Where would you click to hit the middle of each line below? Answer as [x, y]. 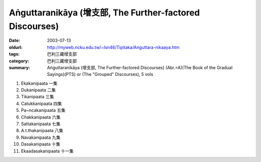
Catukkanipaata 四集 [42, 103]
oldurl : [16, 47]
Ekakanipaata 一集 [39, 83]
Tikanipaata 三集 [37, 97]
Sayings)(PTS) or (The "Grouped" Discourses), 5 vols [100, 74]
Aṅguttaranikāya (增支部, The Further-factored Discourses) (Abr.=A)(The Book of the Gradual [140, 67]
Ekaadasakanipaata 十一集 [47, 151]
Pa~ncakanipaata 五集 [43, 110]
